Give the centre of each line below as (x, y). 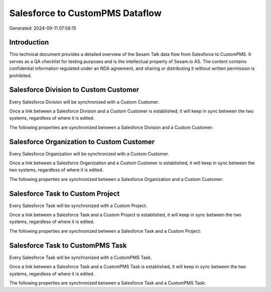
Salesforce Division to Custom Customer (74, 90)
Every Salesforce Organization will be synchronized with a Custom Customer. (89, 154)
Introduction (29, 42)
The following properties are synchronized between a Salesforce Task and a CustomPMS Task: (107, 283)
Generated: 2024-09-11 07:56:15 (43, 28)
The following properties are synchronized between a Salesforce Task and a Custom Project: (105, 231)
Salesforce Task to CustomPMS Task (68, 246)
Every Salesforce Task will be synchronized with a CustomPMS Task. (81, 257)
